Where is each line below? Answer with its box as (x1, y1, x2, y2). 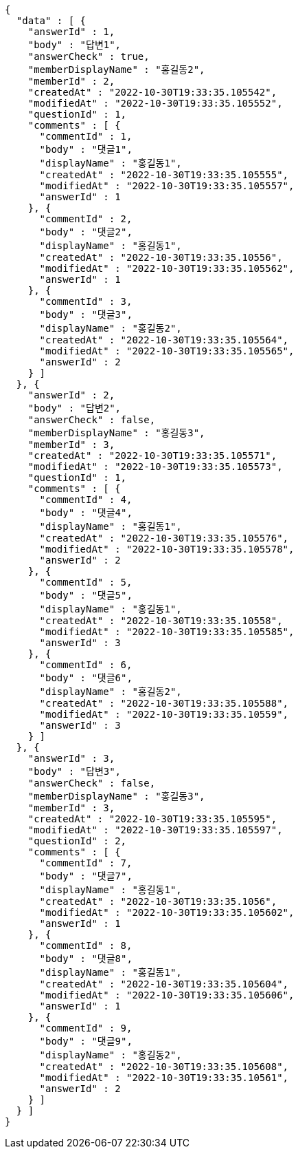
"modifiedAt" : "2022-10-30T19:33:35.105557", (39, 180, 295, 191)
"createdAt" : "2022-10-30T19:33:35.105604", (39, 979, 289, 990)
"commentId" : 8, (39, 940, 133, 951)
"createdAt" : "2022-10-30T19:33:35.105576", (39, 533, 289, 544)
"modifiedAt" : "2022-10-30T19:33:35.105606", (39, 990, 295, 1001)
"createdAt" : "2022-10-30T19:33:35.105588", (39, 698, 289, 709)
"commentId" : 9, (39, 1023, 133, 1034)
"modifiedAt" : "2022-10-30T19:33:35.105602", (39, 907, 295, 918)
